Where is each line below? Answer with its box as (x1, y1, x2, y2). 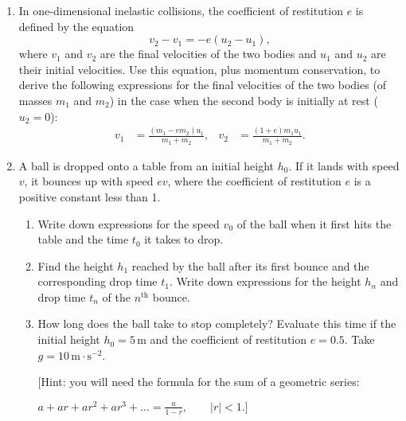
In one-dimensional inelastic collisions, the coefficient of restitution (18, 2, 343, 18)
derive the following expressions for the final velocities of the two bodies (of (18, 76, 387, 93)
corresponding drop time (37, 273, 158, 290)
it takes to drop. (144, 231, 224, 248)
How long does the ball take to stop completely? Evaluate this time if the (37, 315, 396, 332)
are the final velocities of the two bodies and (100, 45, 317, 62)
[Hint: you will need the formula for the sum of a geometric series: (37, 373, 360, 390)
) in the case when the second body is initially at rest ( (109, 92, 378, 108)
